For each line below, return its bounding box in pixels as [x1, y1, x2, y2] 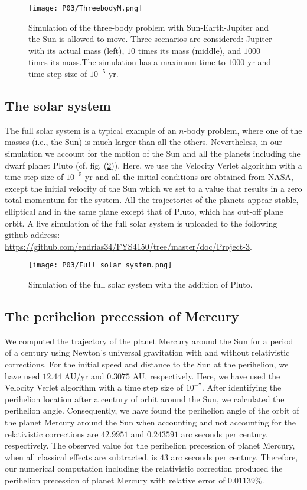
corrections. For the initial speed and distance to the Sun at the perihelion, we [5, 358, 289, 370]
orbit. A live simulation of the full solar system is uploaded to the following [5, 217, 277, 229]
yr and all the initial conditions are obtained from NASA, [84, 170, 293, 183]
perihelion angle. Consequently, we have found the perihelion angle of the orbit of [5, 404, 299, 417]
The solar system [5, 96, 111, 115]
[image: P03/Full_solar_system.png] [28, 261, 172, 270]
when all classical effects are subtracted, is [5, 450, 158, 463]
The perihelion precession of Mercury [5, 307, 239, 325]
